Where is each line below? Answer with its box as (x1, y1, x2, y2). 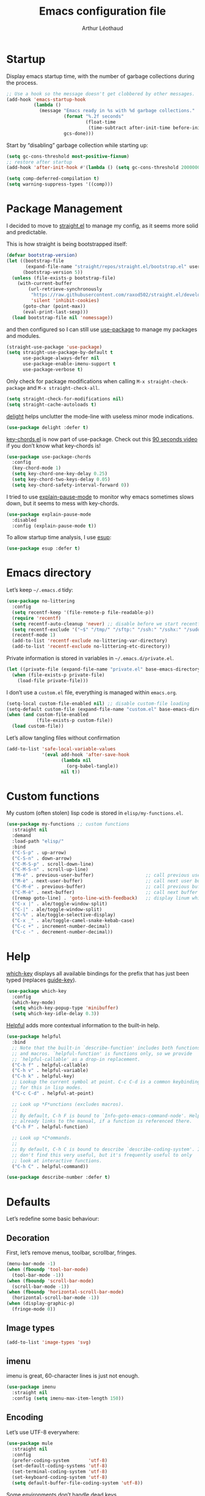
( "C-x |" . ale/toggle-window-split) (12, 901, 108, 907)
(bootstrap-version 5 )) (22, 269, 84, 275)
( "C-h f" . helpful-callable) (12, 1062, 88, 1068)
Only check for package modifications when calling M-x (6, 377, 145, 385)
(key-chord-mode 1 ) (12, 465, 62, 471)
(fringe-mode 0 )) (12, 1306, 56, 1312)
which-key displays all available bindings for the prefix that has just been (6, 969, 189, 977)
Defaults (6, 1195, 51, 1209)
